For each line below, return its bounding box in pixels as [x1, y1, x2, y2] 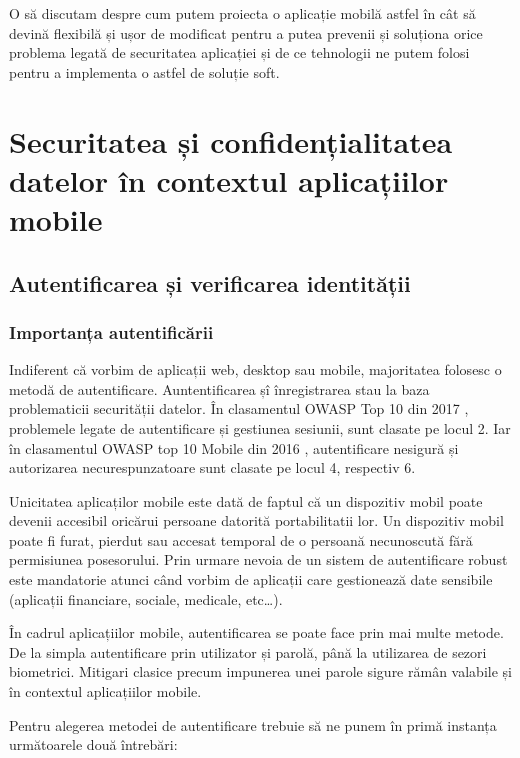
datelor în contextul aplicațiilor [9, 159, 449, 200]
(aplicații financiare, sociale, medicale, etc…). [9, 588, 283, 609]
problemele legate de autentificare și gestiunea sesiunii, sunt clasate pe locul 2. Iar [9, 417, 511, 438]
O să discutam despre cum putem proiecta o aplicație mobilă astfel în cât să [9, 3, 476, 23]
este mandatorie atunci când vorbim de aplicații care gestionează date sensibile [9, 569, 493, 590]
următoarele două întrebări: [9, 734, 178, 755]
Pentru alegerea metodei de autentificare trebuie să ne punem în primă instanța [9, 714, 497, 735]
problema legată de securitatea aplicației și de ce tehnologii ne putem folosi [9, 42, 470, 63]
